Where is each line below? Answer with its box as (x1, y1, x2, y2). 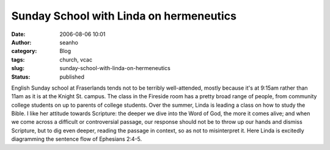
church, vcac (59, 55, 93, 63)
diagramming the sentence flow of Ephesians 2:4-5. (11, 135, 142, 143)
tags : (11, 55, 25, 63)
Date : (11, 30, 26, 38)
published (59, 73, 85, 80)
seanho (59, 38, 79, 46)
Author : (11, 38, 32, 46)
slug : (11, 65, 24, 72)
